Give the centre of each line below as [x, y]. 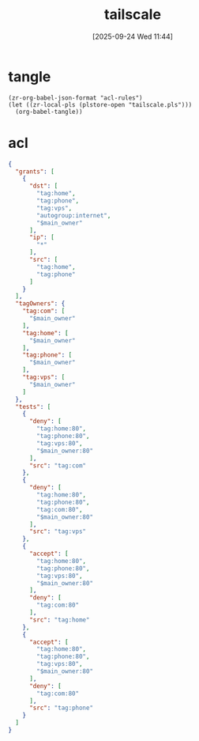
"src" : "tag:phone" [61, 708]
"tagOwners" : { [40, 304]
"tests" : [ [33, 406]
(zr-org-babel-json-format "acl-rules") [76, 98]
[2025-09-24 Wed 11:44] [133, 36]
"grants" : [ [35, 172]
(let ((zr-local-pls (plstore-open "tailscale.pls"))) [100, 104]
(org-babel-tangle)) [49, 112]
